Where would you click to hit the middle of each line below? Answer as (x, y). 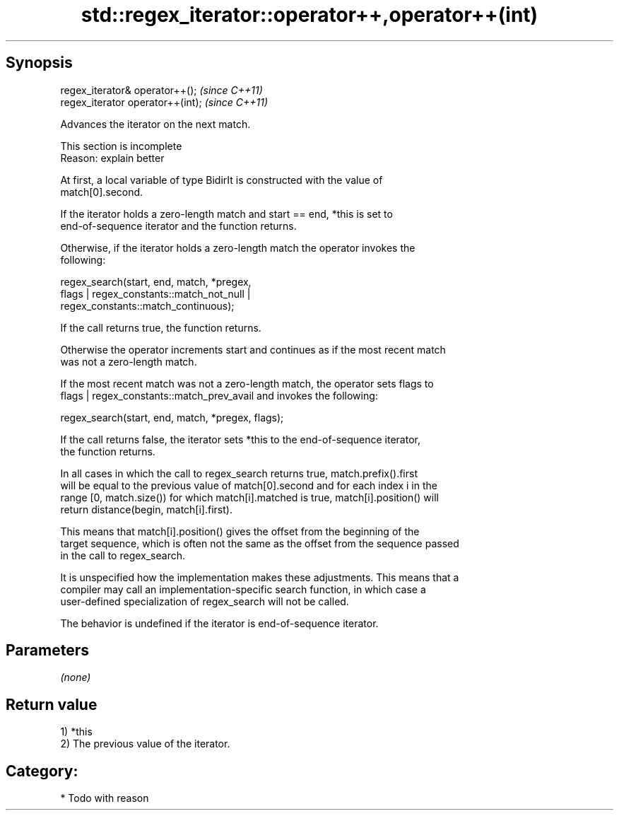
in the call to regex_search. (123, 555)
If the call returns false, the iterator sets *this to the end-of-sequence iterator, (240, 439)
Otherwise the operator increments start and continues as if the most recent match (253, 349)
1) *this (76, 732)
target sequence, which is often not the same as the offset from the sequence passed (260, 543)
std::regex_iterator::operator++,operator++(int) (309, 15)
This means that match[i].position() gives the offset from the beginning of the (240, 531)
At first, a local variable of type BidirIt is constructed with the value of (222, 180)
